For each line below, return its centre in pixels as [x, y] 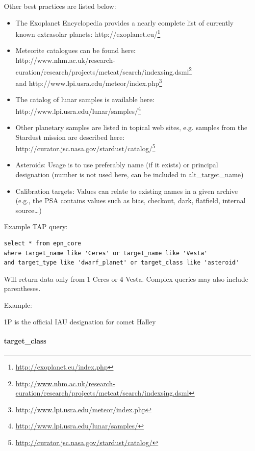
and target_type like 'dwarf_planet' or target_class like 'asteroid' [122, 263]
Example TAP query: [36, 226]
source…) [28, 210]
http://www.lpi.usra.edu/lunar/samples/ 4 [78, 110]
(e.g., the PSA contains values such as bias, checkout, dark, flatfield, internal [130, 200]
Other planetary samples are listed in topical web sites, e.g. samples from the [131, 127]
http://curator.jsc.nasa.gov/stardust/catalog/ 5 [85, 147]
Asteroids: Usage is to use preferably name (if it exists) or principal [117, 165]
